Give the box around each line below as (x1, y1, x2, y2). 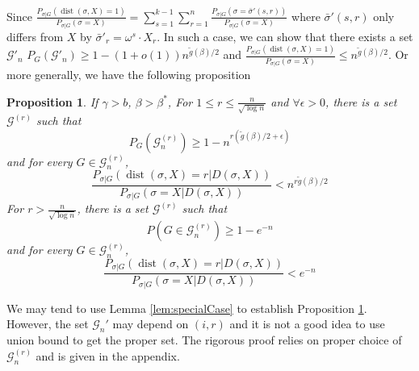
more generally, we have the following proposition (6, 66, 251, 83)
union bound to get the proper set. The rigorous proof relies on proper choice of (6, 331, 402, 348)
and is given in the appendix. (36, 347, 180, 364)
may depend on (112, 315, 189, 332)
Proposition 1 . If (6, 93, 98, 110)
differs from (6, 27, 64, 44)
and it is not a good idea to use (229, 315, 385, 332)
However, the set (6, 315, 89, 332)
